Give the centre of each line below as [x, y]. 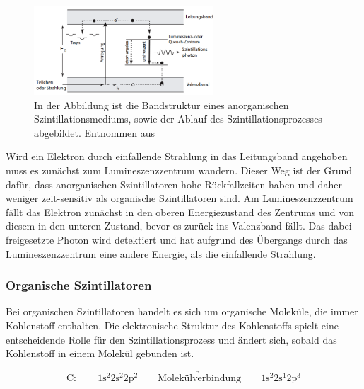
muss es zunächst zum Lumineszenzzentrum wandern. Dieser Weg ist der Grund [179, 170]
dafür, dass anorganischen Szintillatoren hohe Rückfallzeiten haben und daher [174, 184]
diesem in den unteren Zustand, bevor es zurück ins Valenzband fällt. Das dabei [179, 226]
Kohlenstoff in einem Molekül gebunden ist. [100, 353]
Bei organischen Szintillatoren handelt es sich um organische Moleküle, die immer [182, 311]
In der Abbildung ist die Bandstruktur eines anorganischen [162, 105]
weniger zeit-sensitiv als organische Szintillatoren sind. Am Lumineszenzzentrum [180, 198]
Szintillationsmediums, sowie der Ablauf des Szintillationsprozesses [178, 119]
